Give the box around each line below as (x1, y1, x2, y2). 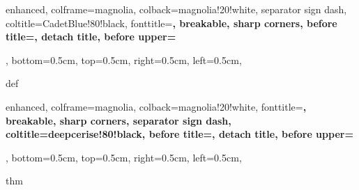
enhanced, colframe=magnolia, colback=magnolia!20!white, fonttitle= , (6, 99, 307, 113)
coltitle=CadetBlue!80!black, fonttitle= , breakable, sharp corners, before (6, 15, 337, 30)
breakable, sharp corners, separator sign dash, (6, 113, 231, 127)
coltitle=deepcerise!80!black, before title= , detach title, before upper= (6, 127, 353, 141)
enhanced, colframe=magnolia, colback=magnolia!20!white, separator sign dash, (6, 2, 347, 16)
